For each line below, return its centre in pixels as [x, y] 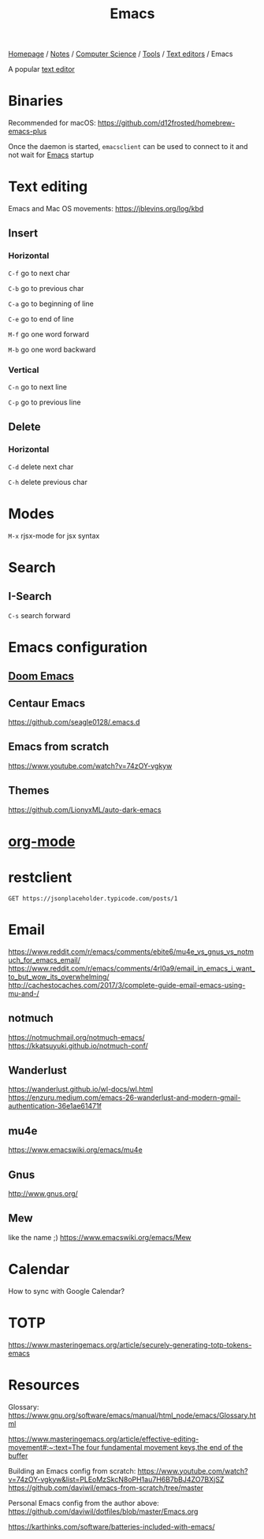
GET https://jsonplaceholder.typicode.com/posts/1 [93, 898]
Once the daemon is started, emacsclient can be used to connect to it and [128, 147]
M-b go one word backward [52, 349]
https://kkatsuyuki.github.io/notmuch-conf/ [78, 1045]
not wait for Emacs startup [51, 155]
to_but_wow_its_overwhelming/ [59, 976]
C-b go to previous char [46, 288]
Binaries [36, 101]
